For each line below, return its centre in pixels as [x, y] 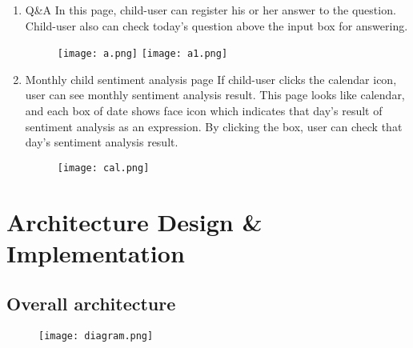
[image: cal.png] [103, 168]
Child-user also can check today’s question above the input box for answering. [217, 25]
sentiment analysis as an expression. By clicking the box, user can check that [214, 126]
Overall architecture [91, 304]
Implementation [96, 252]
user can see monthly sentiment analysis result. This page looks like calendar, [215, 95]
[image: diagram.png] [96, 336]
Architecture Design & [134, 221]
